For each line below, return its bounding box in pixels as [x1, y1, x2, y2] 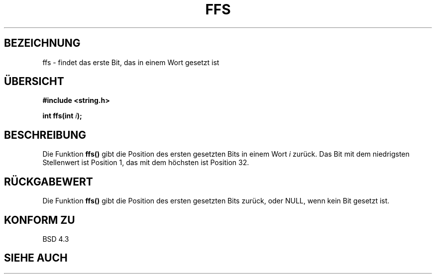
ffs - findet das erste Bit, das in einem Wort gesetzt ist [42, 58, 219, 67]
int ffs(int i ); [42, 111, 82, 120]
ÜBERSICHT [4, 75, 64, 88]
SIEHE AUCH [4, 252, 68, 265]
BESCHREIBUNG [4, 128, 87, 141]
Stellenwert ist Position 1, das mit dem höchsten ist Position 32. [42, 158, 249, 167]
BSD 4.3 [42, 234, 69, 243]
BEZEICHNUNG [4, 37, 81, 50]
